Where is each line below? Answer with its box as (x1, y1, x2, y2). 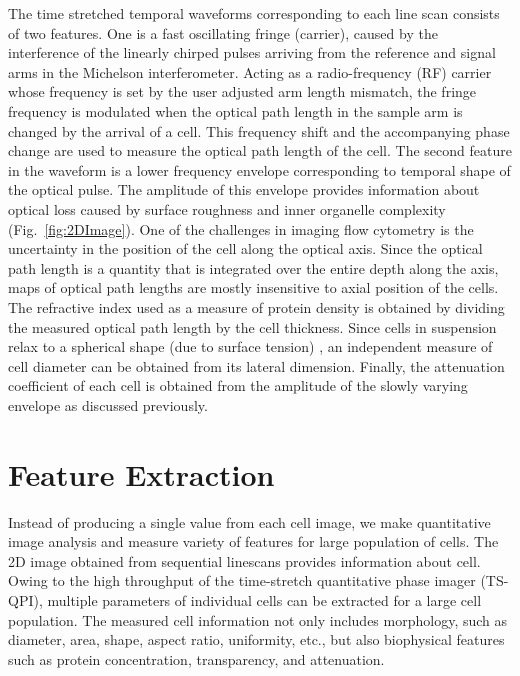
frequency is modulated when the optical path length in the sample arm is (8, 100, 463, 121)
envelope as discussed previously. (8, 394, 208, 415)
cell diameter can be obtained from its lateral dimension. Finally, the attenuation (8, 355, 505, 376)
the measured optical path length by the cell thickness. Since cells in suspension (8, 316, 497, 337)
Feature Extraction (8, 453, 275, 494)
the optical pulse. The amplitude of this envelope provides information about (8, 179, 480, 200)
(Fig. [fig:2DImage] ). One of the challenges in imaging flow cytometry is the (8, 218, 474, 239)
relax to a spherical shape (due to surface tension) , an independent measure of (8, 336, 493, 357)
